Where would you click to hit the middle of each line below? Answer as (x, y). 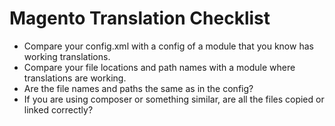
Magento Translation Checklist (140, 18)
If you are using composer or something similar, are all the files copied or (174, 99)
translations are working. (75, 78)
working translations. (67, 56)
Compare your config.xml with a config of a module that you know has (168, 46)
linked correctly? (58, 109)
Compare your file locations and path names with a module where (159, 67)
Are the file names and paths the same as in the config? (138, 88)
